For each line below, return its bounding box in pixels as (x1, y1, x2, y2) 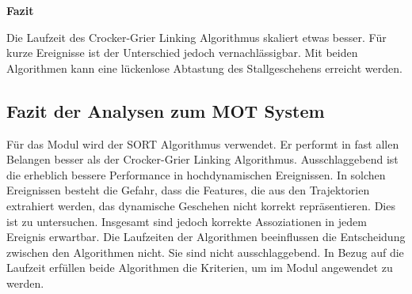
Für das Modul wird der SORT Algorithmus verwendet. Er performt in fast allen (6, 135, 399, 152)
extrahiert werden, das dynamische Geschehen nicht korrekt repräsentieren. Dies (6, 197, 395, 213)
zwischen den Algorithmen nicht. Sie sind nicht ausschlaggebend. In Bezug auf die (6, 243, 404, 260)
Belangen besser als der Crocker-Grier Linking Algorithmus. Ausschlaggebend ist (6, 151, 399, 168)
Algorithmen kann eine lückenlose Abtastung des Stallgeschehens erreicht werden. (6, 59, 402, 76)
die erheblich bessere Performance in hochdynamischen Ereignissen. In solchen (6, 166, 386, 183)
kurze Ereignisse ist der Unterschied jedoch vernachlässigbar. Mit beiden (6, 44, 358, 61)
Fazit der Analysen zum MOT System (6, 98, 325, 122)
